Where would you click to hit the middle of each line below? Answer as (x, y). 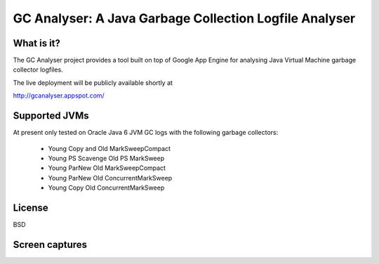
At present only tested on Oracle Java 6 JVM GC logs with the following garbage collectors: (146, 133)
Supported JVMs (51, 116)
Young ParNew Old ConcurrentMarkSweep (110, 178)
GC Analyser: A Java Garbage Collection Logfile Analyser (184, 18)
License (31, 207)
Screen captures (50, 245)
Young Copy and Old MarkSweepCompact (109, 148)
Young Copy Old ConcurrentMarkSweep (106, 188)
